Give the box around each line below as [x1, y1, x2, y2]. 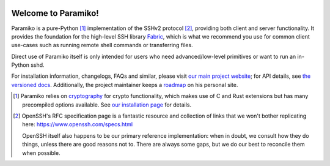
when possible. [22, 149, 61, 156]
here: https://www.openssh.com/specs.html [22, 121, 133, 128]
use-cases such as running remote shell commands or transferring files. [11, 42, 193, 49]
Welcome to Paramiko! [11, 8, 99, 18]
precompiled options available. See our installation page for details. [22, 101, 192, 108]
